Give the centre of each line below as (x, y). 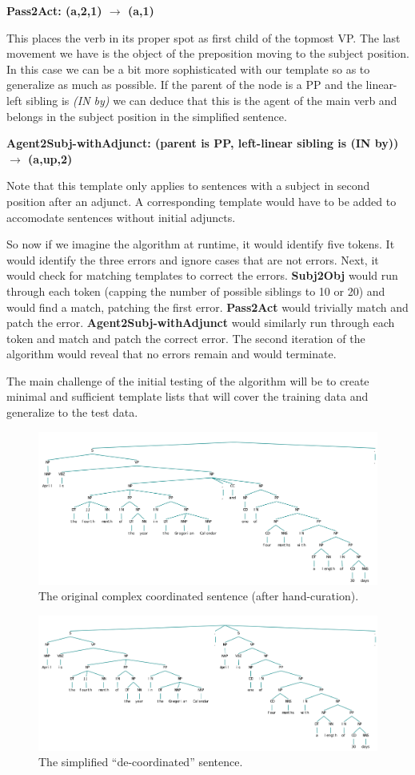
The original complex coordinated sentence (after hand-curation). (199, 596)
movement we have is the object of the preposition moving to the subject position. (208, 53)
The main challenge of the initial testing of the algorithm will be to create (188, 380)
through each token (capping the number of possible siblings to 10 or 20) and (196, 291)
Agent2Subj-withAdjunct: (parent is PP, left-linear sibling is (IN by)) (203, 143)
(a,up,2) (50, 158)
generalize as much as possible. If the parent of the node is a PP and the (184, 85)
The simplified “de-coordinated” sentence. (141, 762)
